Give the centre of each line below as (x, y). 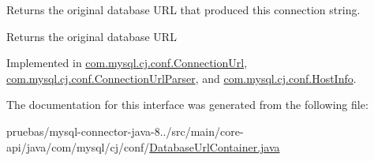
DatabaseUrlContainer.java (215, 146)
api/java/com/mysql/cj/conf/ (78, 146)
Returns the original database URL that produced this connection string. (183, 9)
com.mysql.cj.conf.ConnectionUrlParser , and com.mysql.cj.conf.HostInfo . (181, 78)
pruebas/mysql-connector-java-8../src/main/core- (125, 131)
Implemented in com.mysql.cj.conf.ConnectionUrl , (127, 63)
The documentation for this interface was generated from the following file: (187, 105)
